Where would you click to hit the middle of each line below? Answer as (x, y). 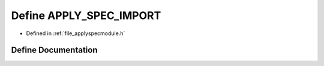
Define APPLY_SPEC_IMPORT (86, 15)
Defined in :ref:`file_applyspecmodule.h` (76, 33)
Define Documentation (54, 50)
